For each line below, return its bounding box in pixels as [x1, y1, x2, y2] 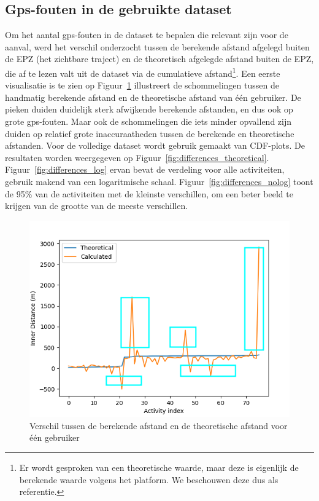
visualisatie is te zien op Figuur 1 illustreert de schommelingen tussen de [5, 79, 279, 92]
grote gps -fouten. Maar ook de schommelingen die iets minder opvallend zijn [5, 115, 292, 128]
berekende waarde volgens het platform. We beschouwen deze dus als [19, 473, 279, 486]
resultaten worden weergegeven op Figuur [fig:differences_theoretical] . [5, 151, 269, 164]
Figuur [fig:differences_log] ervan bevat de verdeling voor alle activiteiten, [5, 163, 285, 176]
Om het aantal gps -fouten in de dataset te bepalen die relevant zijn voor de [5, 28, 288, 41]
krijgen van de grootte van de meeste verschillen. [5, 199, 188, 212]
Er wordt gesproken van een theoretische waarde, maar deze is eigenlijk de [19, 460, 299, 473]
